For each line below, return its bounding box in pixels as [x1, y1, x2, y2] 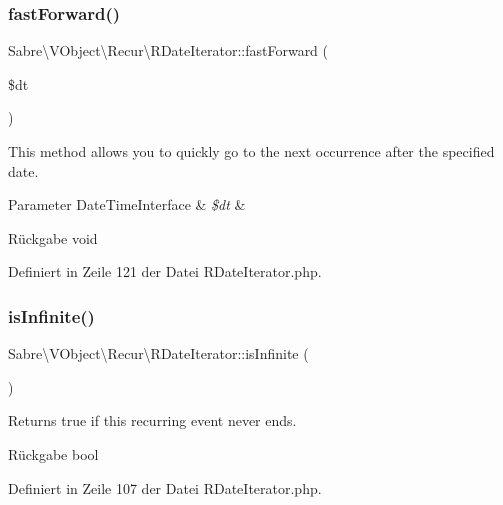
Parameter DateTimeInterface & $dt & [8, 194, 246, 215]
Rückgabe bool [8, 443, 99, 464]
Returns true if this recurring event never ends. [8, 410, 297, 431]
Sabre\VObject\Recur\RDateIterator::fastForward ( [8, 40, 329, 61]
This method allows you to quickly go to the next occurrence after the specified [8, 141, 495, 161]
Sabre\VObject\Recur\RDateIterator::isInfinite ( [8, 343, 309, 364]
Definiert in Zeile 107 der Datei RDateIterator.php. [8, 477, 322, 498]
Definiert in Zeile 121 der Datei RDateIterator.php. [8, 261, 322, 282]
